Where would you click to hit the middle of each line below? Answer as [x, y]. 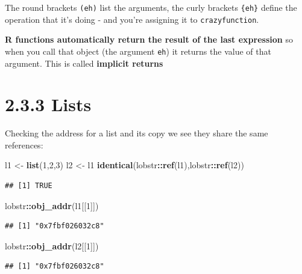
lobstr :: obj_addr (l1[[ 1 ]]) [52, 205]
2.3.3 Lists [48, 104]
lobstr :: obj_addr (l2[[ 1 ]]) [52, 245]
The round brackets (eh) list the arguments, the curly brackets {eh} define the [151, 7]
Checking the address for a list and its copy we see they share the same [137, 133]
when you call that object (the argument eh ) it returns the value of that [138, 51]
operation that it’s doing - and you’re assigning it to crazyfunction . [132, 19]
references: [24, 145]
